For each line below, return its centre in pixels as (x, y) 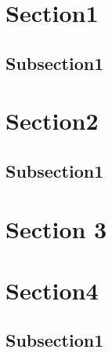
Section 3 (56, 228)
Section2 (52, 121)
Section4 (52, 290)
